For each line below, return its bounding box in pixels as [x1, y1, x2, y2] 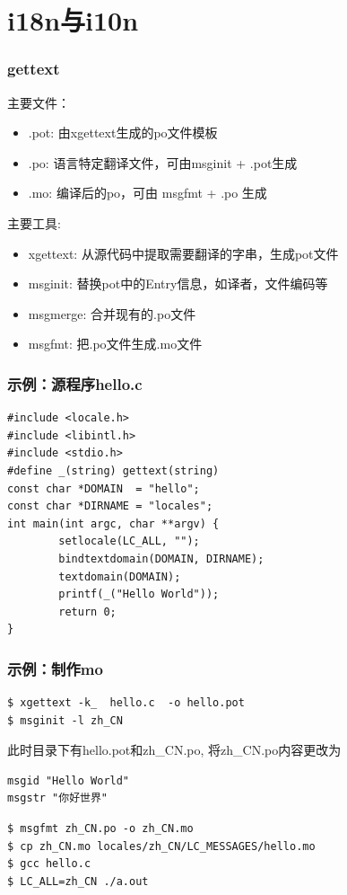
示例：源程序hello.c [7, 372, 143, 394]
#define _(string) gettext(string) [7, 464, 220, 477]
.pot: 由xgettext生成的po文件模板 [28, 123, 218, 142]
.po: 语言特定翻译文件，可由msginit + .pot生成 [28, 153, 298, 172]
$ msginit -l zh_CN [7, 713, 123, 727]
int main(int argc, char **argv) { [7, 517, 220, 530]
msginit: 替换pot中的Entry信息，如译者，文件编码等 [28, 274, 328, 293]
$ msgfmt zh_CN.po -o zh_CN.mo [7, 822, 194, 836]
